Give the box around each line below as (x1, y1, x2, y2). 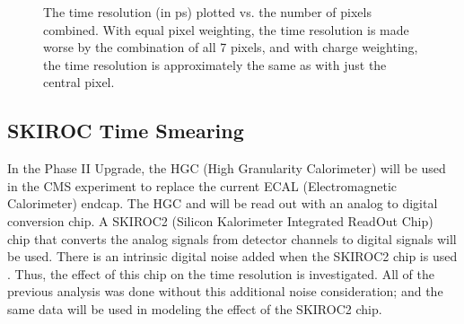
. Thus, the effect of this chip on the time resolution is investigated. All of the (7, 264, 434, 283)
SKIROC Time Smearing (7, 117, 244, 144)
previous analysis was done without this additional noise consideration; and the (7, 282, 443, 301)
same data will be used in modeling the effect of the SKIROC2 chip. (7, 299, 382, 318)
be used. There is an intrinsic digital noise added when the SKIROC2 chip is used (7, 247, 458, 266)
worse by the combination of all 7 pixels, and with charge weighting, (43, 38, 418, 57)
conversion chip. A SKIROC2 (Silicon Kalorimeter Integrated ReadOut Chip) (7, 211, 433, 230)
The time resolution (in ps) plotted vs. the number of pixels (43, 3, 372, 21)
